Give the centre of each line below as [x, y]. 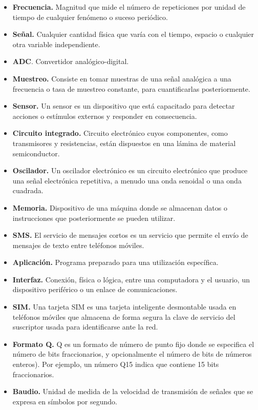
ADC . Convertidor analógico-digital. [71, 61]
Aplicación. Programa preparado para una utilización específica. [115, 262]
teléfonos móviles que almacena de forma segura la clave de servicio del [124, 316]
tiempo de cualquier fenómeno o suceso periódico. [90, 17]
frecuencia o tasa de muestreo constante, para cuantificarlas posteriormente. [131, 88]
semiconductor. [36, 153]
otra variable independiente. [56, 44]
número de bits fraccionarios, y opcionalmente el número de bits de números [132, 354]
